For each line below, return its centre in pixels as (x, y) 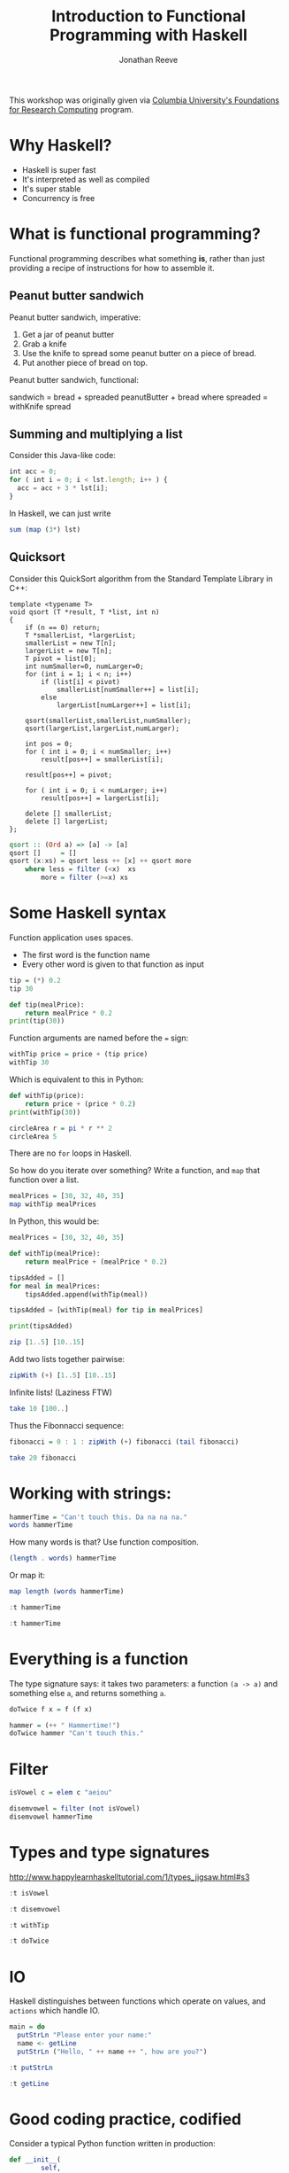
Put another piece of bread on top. (85, 362)
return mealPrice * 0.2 (69, 1013)
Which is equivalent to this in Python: (76, 1079)
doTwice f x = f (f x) (51, 1709)
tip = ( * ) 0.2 (35, 980)
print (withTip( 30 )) (45, 1112)
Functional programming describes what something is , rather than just (137, 258)
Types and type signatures (110, 1853)
